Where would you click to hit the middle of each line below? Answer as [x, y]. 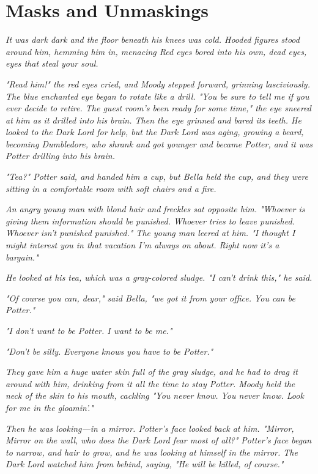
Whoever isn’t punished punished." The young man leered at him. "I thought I [150, 233]
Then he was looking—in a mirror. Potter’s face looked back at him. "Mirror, [150, 428]
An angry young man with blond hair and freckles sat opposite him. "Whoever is [155, 209]
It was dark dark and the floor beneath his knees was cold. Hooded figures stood [153, 39]
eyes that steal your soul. [52, 63]
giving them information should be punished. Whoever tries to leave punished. [150, 220]
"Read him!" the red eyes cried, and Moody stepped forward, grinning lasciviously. [158, 83]
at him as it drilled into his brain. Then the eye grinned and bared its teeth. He [153, 120]
